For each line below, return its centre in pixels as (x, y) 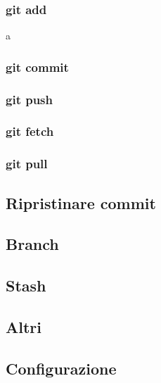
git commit (37, 67)
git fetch (30, 131)
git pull (27, 164)
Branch (32, 244)
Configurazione (61, 368)
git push (29, 99)
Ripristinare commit (81, 202)
